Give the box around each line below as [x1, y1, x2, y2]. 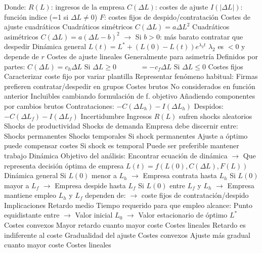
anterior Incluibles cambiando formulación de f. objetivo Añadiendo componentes [4, 91, 255, 101]
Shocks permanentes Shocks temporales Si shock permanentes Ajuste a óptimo [4, 130, 248, 141]
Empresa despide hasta [55, 180, 126, 190]
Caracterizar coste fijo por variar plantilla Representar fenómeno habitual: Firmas [4, 71, 258, 81]
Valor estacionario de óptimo [138, 209, 228, 220]
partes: [4, 61, 25, 71]
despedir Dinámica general [4, 41, 86, 52]
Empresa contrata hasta [143, 170, 217, 181]
